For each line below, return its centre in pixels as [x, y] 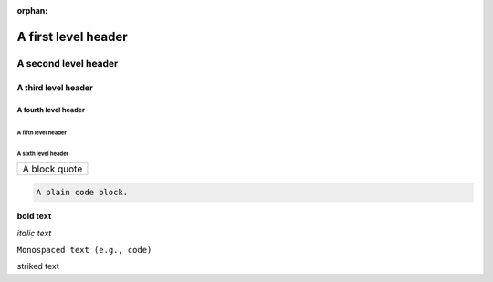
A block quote [52, 169]
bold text [34, 216]
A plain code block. [82, 193]
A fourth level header [51, 110]
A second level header [68, 63]
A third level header [55, 88]
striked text [38, 266]
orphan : [32, 10]
